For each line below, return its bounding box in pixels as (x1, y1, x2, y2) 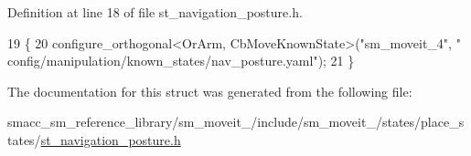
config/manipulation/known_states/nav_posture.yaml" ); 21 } (7, 51, 355, 70)
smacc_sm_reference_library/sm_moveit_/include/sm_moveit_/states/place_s (7, 112, 465, 131)
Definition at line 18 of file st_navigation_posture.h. (7, 3, 303, 21)
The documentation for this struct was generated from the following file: (7, 81, 412, 100)
